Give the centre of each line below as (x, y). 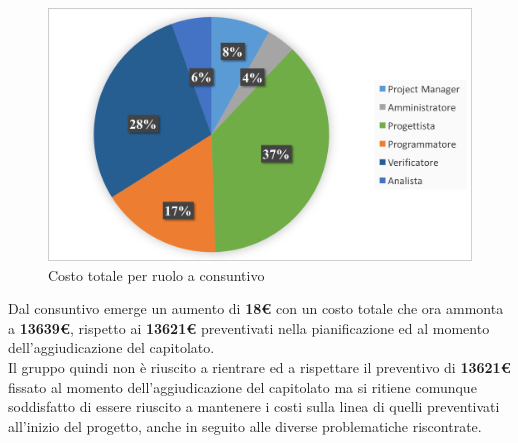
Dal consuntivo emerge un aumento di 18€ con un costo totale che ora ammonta (256, 308)
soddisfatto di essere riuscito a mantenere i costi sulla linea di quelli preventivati (254, 406)
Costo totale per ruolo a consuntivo (156, 274)
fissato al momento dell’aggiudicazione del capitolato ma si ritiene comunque (242, 386)
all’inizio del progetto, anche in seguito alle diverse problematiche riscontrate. (245, 425)
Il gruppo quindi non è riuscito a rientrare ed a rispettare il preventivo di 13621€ (259, 366)
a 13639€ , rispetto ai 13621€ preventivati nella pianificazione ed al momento (249, 327)
